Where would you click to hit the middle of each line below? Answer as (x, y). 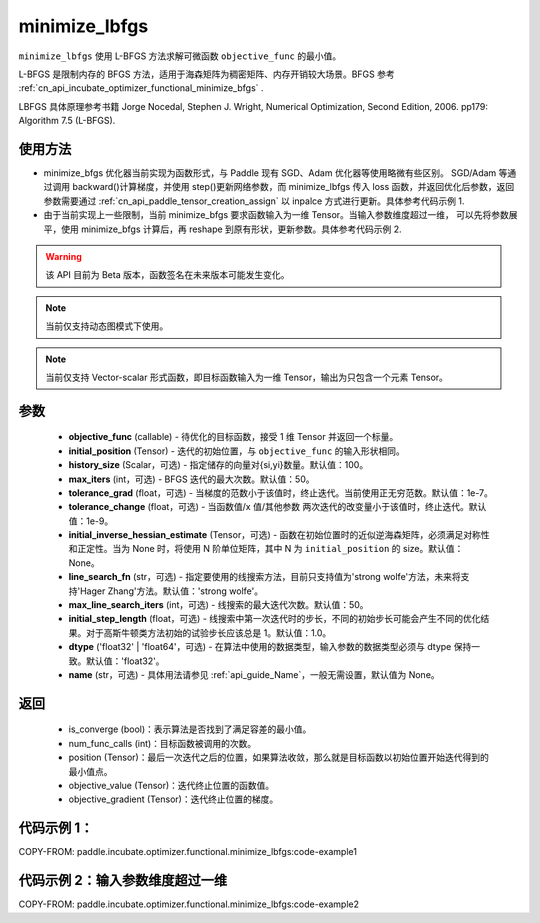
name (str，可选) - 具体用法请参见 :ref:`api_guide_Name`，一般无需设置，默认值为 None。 (254, 674)
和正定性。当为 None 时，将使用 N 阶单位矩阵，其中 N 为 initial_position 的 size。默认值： (266, 549)
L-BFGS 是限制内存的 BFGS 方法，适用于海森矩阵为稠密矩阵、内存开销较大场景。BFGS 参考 (206, 74)
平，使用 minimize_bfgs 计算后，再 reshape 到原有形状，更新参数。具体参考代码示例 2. (222, 229)
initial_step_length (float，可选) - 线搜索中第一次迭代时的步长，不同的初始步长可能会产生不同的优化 (274, 619)
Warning (63, 256)
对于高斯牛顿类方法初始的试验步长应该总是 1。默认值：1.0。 (208, 632)
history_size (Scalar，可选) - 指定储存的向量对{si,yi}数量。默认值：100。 (218, 465)
